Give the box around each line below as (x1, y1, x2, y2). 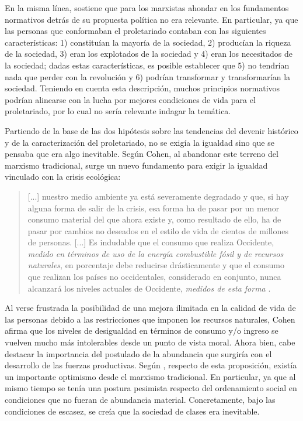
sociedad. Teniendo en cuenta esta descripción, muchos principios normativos (5, 82, 280, 94)
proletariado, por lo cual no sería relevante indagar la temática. (5, 105, 231, 117)
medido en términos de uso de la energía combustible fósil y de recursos (27, 247, 284, 259)
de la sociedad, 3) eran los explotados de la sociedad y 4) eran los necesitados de (5, 47, 292, 60)
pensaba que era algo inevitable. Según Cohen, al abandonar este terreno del (5, 148, 278, 160)
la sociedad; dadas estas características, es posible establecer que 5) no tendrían (5, 59, 290, 71)
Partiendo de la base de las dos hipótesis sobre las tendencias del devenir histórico (5, 124, 298, 136)
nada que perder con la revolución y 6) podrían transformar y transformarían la (5, 70, 291, 83)
